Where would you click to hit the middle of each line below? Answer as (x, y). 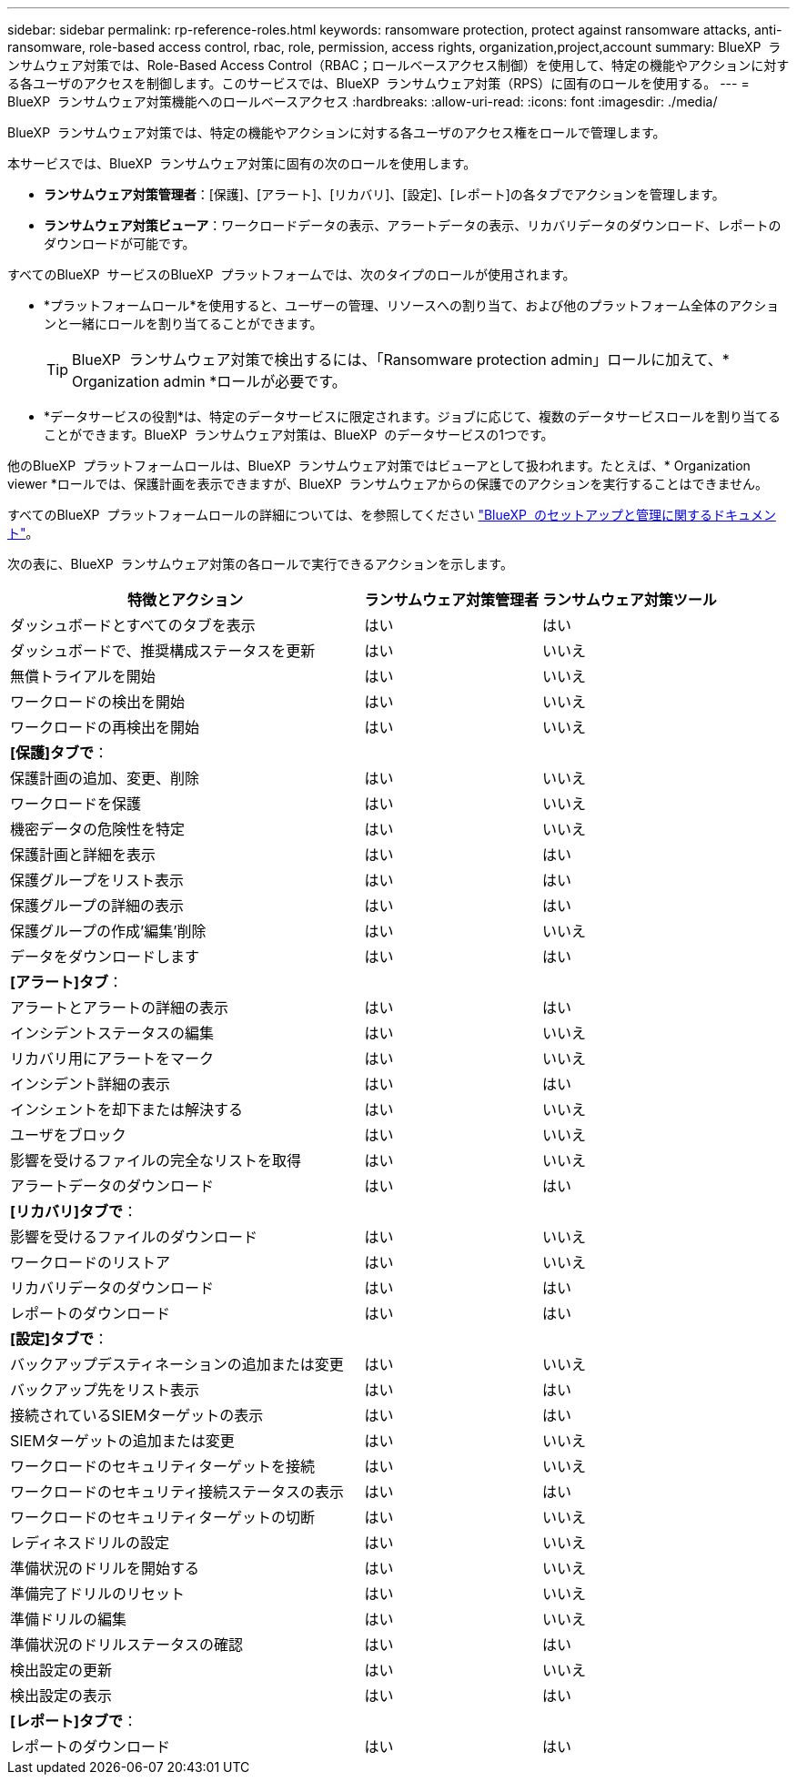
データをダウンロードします (105, 957)
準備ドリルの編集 (69, 1619)
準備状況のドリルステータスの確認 (127, 1645)
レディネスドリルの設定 (90, 1543)
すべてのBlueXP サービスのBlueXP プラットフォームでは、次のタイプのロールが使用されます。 (292, 274)
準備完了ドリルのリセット (98, 1594)
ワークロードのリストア (91, 1262)
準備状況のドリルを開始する (105, 1568)
